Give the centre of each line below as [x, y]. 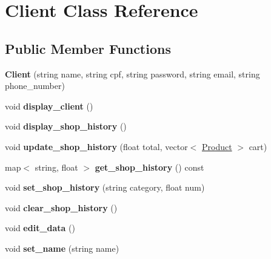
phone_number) [35, 86]
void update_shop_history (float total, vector [96, 146]
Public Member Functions [88, 48]
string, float [56, 167]
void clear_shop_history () [61, 207]
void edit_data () [40, 228]
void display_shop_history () [66, 126]
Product [217, 146]
